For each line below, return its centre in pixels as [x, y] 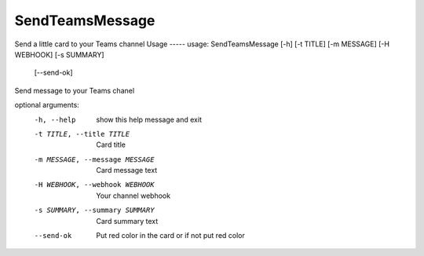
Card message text [127, 170]
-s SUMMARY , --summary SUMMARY [94, 210]
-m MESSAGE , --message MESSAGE [94, 159]
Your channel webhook [133, 196]
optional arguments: [47, 105]
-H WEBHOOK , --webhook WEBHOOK [94, 185]
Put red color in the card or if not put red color [170, 236]
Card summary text [127, 221]
